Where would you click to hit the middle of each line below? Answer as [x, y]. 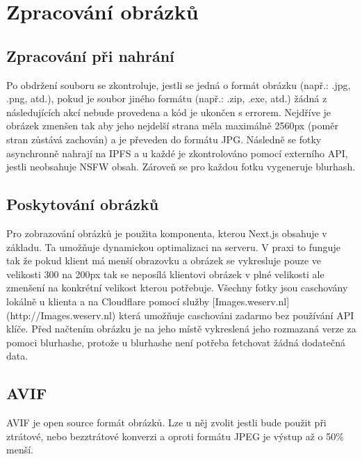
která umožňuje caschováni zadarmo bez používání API [236, 315]
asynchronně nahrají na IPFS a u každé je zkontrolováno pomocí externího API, [177, 153]
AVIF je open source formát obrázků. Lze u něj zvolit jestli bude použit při [166, 422]
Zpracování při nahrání [90, 55]
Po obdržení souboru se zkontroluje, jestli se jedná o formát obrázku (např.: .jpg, [179, 84]
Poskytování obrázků [83, 204]
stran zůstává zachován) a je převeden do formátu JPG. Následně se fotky [164, 139]
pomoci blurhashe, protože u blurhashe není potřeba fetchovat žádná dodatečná [176, 342]
